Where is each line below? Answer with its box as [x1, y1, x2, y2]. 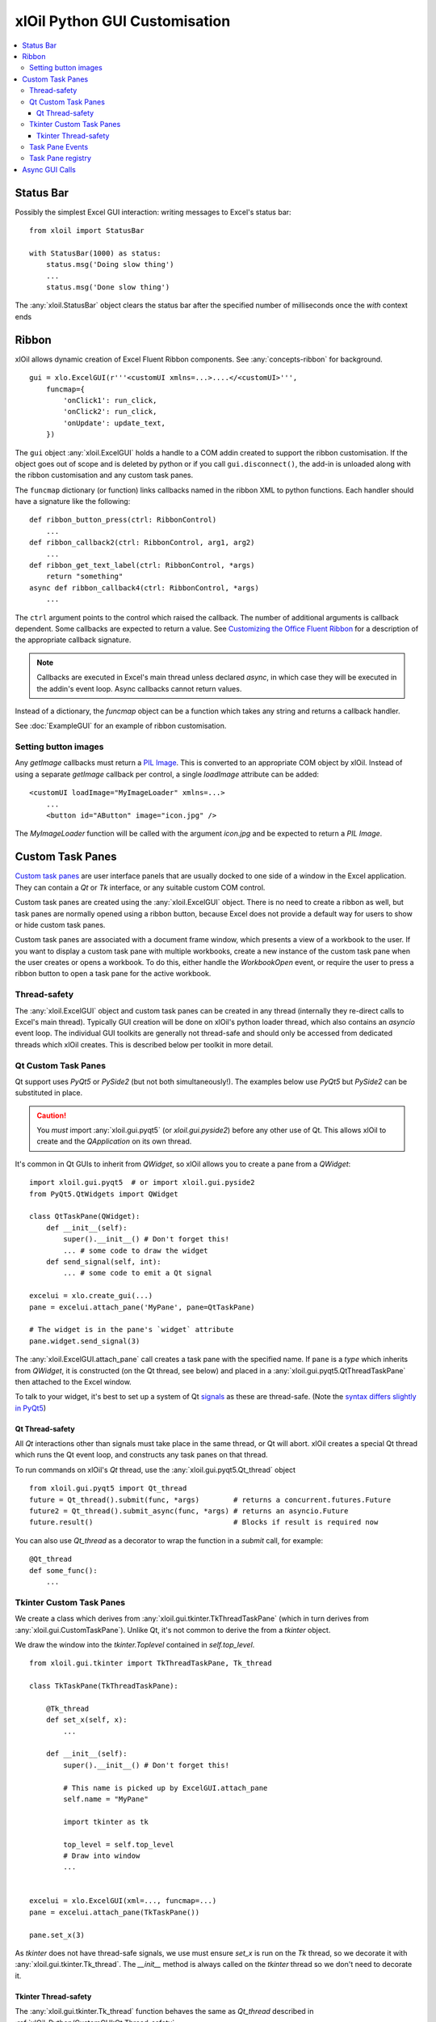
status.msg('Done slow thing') [45, 283, 170, 292]
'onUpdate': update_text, [63, 418, 166, 428]
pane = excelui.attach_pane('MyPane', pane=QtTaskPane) [29, 1302, 255, 1312]
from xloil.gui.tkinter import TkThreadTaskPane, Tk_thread [29, 1659, 272, 1668]
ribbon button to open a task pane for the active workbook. [15, 969, 212, 979]
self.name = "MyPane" [63, 1794, 149, 1804]
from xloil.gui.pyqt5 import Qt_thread [29, 1484, 187, 1493]
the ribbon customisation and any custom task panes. [15, 470, 194, 480]
